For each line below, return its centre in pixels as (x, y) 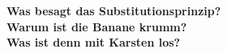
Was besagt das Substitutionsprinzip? (114, 10)
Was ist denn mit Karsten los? (94, 42)
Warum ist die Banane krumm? (97, 26)
